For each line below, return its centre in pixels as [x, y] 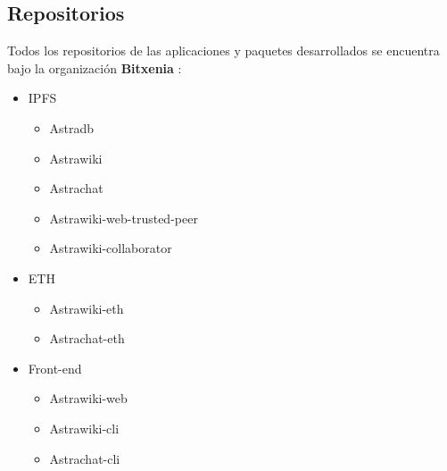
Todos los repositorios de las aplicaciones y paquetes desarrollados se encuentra [223, 50]
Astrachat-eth [87, 338]
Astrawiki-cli [84, 428]
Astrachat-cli [85, 458]
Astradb [72, 127]
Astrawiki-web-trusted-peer [124, 218]
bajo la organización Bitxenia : [95, 67]
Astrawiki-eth [87, 308]
